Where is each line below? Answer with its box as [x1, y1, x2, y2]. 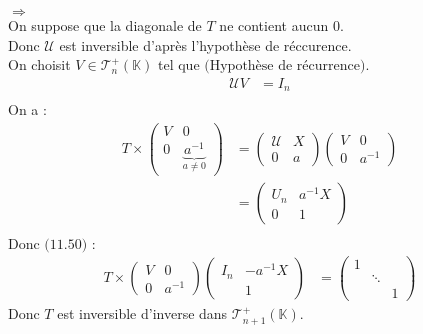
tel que [157, 54, 200, 75]
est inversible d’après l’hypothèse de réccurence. [59, 34, 352, 55]
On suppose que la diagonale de [8, 15, 202, 35]
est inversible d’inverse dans [57, 303, 228, 324]
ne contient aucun [219, 15, 329, 35]
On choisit [8, 54, 71, 75]
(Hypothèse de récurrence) [204, 59, 366, 74]
